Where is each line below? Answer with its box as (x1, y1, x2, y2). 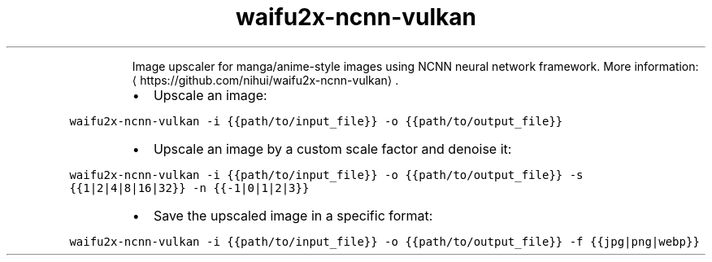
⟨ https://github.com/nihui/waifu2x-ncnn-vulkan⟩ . (132, 72, 399, 87)
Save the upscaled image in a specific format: (153, 207, 433, 224)
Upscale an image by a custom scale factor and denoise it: (153, 140, 512, 157)
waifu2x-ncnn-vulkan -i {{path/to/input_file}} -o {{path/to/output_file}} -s (69, 168, 584, 181)
